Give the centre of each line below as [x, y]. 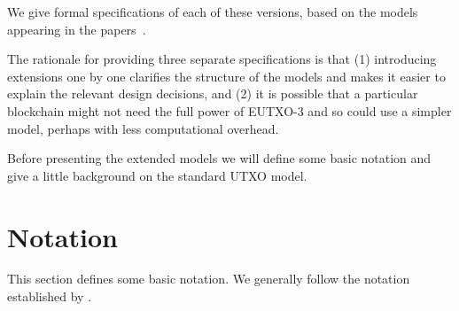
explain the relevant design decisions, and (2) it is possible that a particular [213, 93]
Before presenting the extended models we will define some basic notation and [219, 158]
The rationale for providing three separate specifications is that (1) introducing [222, 59]
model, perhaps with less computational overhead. [143, 128]
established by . [50, 296]
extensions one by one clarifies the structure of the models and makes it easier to [226, 76]
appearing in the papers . [77, 29]
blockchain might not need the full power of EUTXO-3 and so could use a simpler [229, 110]
